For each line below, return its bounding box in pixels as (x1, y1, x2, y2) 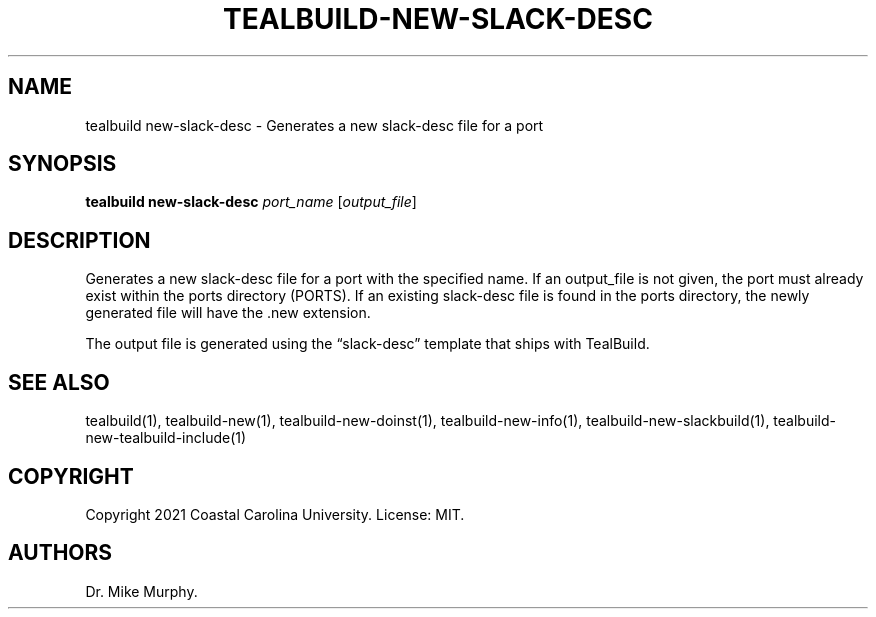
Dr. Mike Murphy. (85, 582, 198, 600)
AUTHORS (8, 540, 113, 566)
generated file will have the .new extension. (85, 304, 371, 322)
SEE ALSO (8, 369, 110, 395)
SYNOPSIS (8, 151, 117, 177)
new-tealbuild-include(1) (85, 429, 247, 447)
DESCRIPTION (8, 227, 151, 253)
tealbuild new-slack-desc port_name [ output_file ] (85, 193, 417, 211)
